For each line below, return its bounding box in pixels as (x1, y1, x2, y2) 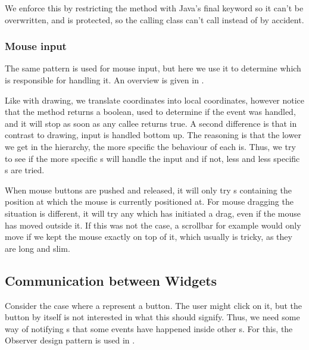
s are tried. (5, 164, 45, 176)
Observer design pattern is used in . (5, 334, 135, 346)
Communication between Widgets (5, 271, 217, 289)
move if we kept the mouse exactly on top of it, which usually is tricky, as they (5, 230, 292, 243)
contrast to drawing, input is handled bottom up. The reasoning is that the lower (5, 129, 301, 141)
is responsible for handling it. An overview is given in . (5, 74, 204, 86)
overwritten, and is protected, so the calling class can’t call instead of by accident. (5, 13, 304, 26)
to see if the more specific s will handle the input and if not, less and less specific (5, 152, 300, 164)
